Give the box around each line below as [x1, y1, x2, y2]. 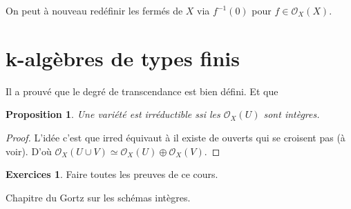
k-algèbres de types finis [6, 43, 240, 72]
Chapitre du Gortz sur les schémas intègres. [6, 190, 191, 204]
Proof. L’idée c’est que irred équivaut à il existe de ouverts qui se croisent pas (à [6, 130, 345, 144]
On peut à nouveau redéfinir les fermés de [6, 3, 183, 17]
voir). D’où [6, 143, 52, 158]
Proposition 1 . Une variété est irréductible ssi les [6, 107, 220, 121]
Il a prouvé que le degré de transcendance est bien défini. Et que [6, 83, 278, 98]
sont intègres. [263, 107, 320, 121]
